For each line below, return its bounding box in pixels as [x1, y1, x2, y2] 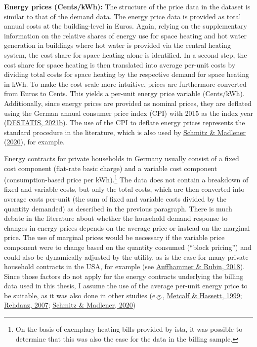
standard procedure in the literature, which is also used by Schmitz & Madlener [4, 127, 246, 137]
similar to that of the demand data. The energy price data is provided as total [4, 11, 241, 21]
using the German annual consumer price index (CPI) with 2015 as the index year [4, 107, 253, 118]
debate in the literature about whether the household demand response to [4, 213, 228, 223]
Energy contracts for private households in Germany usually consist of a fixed [4, 153, 239, 163]
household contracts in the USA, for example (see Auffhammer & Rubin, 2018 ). [4, 261, 245, 272]
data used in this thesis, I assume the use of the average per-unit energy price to [4, 280, 248, 291]
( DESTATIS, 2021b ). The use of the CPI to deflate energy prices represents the [4, 117, 245, 128]
